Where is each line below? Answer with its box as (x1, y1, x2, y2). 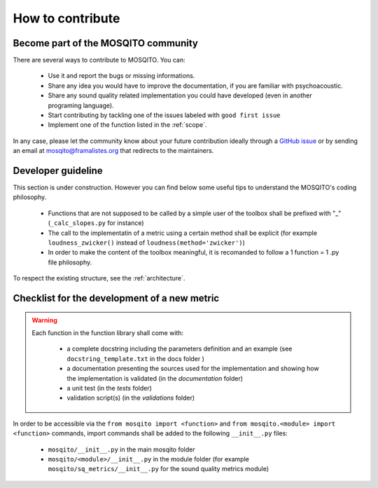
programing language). (48, 101, 115, 109)
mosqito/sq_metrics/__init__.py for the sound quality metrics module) (48, 465, 269, 473)
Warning (31, 316, 57, 324)
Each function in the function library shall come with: (31, 329, 184, 337)
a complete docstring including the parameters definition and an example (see (66, 344, 293, 353)
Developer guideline (13, 165, 103, 177)
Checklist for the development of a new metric (13, 292, 220, 304)
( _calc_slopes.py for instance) (48, 219, 144, 227)
